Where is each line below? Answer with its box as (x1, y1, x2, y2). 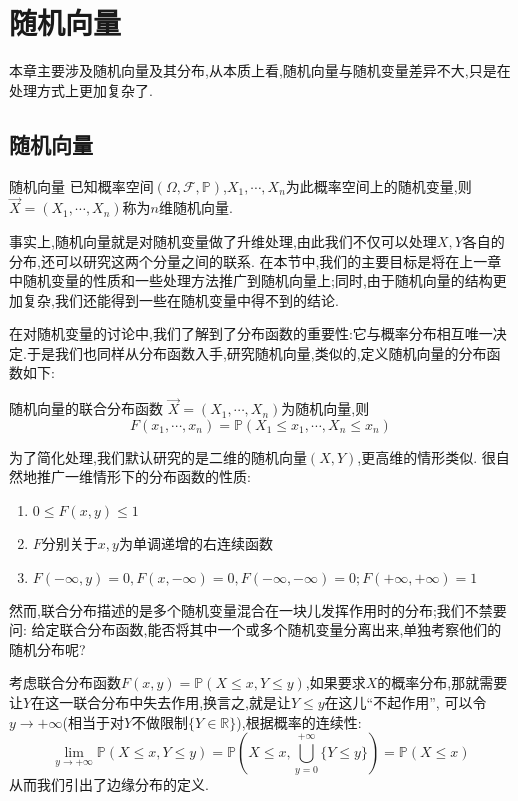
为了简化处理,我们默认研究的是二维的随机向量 (9, 446, 307, 467)
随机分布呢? (9, 638, 86, 659)
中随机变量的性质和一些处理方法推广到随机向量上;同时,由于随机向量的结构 (9, 270, 493, 291)
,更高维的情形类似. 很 (357, 446, 496, 467)
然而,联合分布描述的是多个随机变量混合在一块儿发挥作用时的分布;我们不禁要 (9, 599, 507, 620)
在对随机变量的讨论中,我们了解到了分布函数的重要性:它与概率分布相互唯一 (9, 323, 493, 344)
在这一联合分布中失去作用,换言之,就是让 (31, 692, 291, 713)
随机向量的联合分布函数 (9, 398, 163, 419)
